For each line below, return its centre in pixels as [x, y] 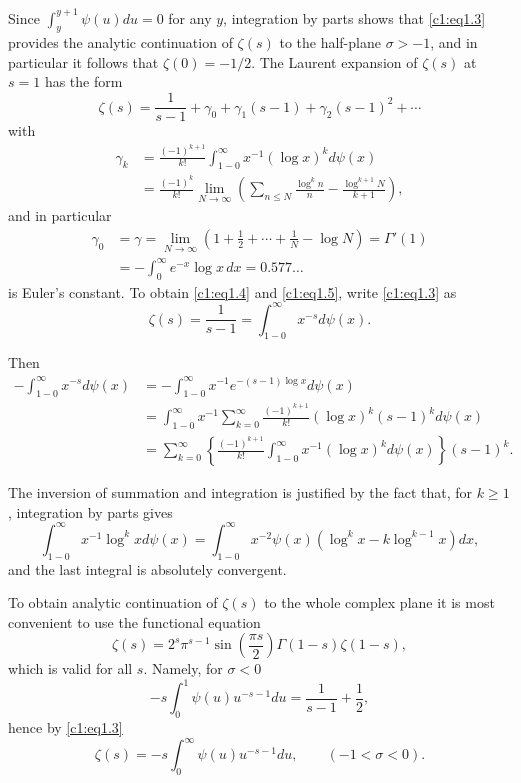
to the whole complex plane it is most [379, 602]
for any [190, 17]
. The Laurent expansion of [334, 61]
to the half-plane [330, 42]
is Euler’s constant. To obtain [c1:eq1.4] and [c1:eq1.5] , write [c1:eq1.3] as [232, 291]
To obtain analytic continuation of [113, 602]
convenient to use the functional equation [134, 621]
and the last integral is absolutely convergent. [147, 568]
